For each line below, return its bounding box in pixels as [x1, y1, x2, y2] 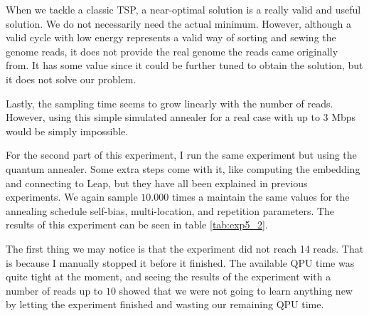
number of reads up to [6, 283, 103, 297]
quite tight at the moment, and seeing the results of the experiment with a [6, 269, 331, 284]
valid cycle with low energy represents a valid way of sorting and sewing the [6, 30, 336, 45]
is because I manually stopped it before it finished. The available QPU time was [6, 255, 355, 270]
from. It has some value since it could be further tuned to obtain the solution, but [6, 58, 363, 73]
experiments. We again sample [6, 189, 138, 204]
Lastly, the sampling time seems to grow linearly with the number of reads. [6, 95, 333, 110]
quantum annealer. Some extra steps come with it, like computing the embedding [6, 161, 360, 176]
